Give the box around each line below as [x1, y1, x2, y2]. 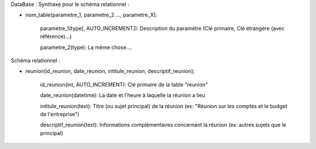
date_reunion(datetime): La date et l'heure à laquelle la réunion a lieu [40, 92, 205, 99]
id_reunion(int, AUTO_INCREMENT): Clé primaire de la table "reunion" [40, 81, 208, 88]
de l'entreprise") [40, 110, 80, 117]
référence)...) [40, 33, 72, 40]
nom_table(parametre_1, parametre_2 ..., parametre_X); [25, 12, 157, 19]
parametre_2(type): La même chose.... [40, 44, 133, 51]
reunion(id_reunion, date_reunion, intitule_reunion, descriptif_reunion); [25, 68, 195, 75]
